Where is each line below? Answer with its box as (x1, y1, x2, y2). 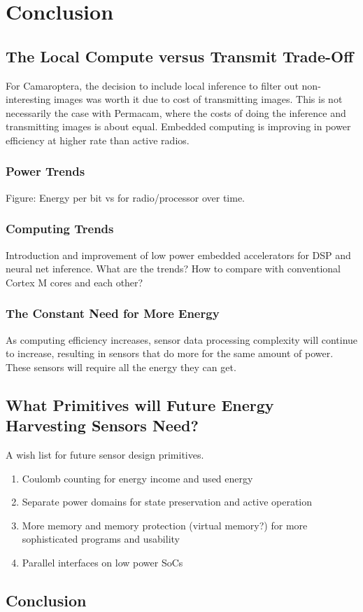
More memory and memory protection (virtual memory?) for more (22, 517, 308, 532)
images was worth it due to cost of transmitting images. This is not (53, 92, 343, 106)
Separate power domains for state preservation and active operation (22, 494, 313, 509)
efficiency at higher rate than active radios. (6, 132, 190, 147)
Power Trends (6, 162, 85, 180)
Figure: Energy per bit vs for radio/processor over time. (6, 190, 245, 204)
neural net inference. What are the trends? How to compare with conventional (6, 261, 341, 276)
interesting (6, 92, 51, 106)
